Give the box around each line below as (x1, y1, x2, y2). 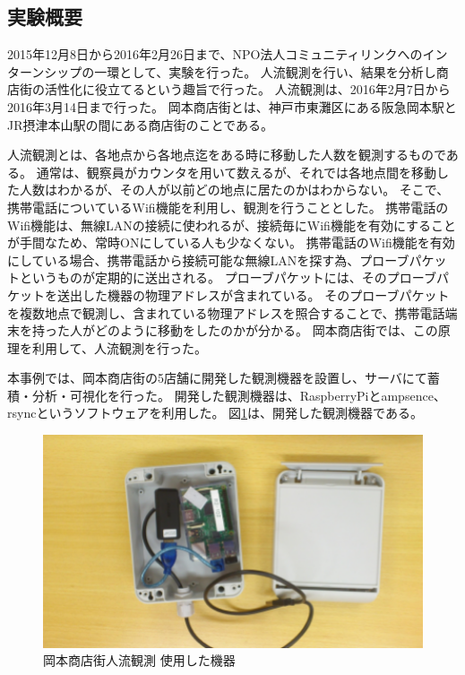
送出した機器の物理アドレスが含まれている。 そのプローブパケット (56, 285, 450, 304)
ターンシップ (7, 62, 82, 81)
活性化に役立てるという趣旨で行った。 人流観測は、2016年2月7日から (44, 80, 451, 99)
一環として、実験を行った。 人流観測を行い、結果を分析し (94, 62, 436, 81)
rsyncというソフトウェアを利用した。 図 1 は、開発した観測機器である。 (7, 403, 423, 422)
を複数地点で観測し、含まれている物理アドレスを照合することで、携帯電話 (7, 303, 445, 322)
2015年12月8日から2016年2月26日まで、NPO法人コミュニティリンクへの (7, 45, 423, 64)
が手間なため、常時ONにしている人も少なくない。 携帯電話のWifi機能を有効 (7, 233, 455, 252)
